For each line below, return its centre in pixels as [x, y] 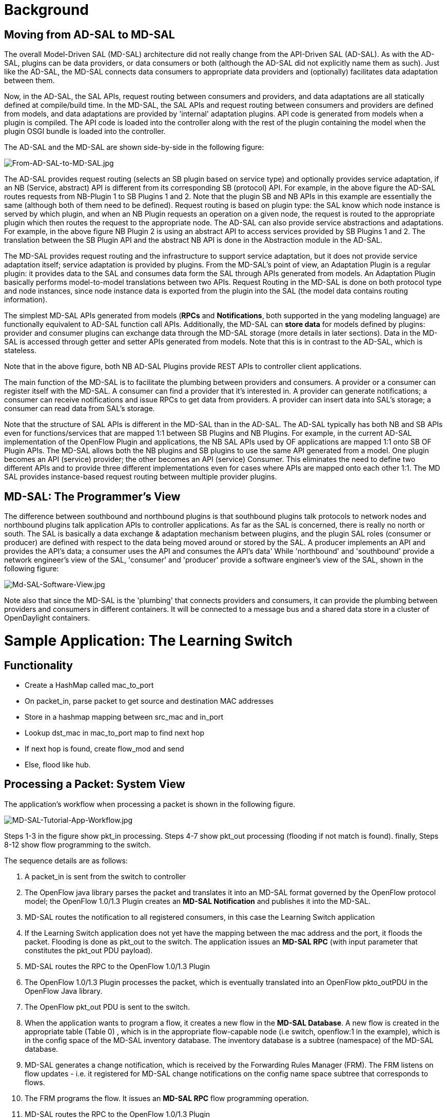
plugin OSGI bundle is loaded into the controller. [85, 131]
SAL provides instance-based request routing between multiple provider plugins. [141, 477]
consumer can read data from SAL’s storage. [80, 409]
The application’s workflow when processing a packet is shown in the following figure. [150, 804]
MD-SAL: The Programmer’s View [92, 496]
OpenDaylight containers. [47, 618]
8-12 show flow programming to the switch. [77, 844]
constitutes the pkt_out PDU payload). [89, 950]
